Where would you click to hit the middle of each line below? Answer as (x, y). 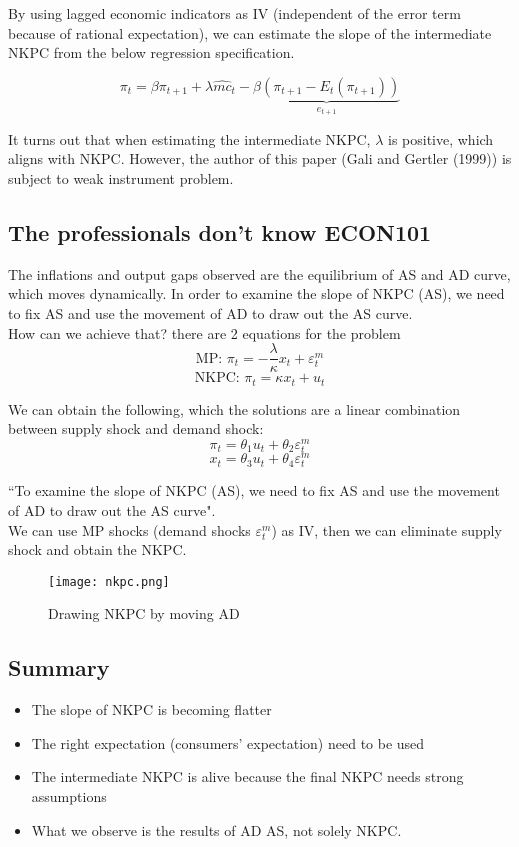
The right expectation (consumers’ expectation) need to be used (228, 742)
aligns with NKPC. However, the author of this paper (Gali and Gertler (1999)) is (260, 158)
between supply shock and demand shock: (136, 428)
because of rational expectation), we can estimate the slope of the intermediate (250, 32)
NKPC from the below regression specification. (151, 52)
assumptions (69, 796)
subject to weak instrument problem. (121, 178)
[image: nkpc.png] (109, 581)
